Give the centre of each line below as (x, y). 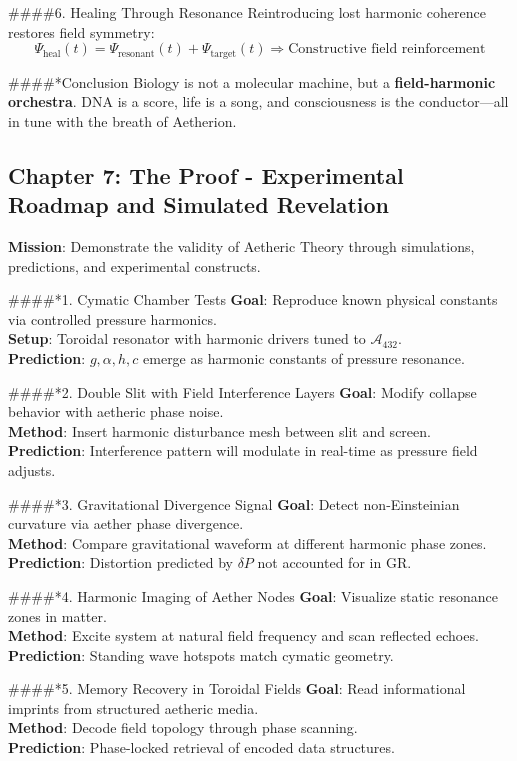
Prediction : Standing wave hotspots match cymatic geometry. (201, 654)
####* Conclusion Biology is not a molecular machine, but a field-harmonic (252, 81)
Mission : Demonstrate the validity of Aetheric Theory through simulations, (241, 246)
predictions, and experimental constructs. (134, 265)
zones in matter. (57, 615)
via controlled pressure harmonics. (112, 318)
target (223, 53)
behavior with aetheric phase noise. (116, 411)
